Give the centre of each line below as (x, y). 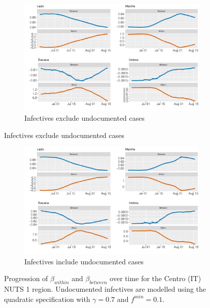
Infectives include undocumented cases (84, 261)
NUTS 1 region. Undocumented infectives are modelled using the (105, 289)
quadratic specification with (47, 299)
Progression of (26, 278)
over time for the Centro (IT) (155, 278)
